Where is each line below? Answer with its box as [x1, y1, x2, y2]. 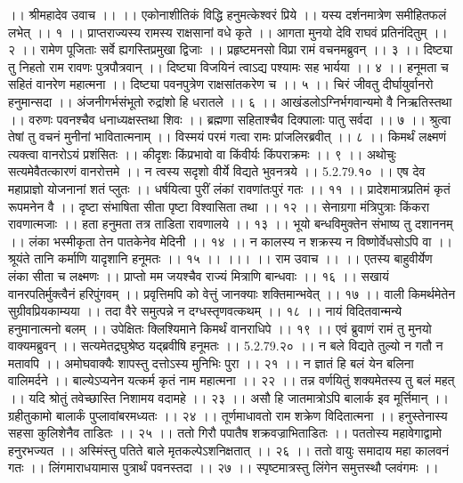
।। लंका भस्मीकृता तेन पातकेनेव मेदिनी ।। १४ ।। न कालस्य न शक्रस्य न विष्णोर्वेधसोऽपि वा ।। [8, 231, 453, 250]
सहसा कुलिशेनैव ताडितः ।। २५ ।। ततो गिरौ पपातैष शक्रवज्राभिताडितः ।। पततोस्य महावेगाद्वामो [8, 423, 442, 442]
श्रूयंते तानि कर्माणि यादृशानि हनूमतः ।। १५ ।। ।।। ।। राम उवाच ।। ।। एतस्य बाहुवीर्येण [8, 249, 433, 268]
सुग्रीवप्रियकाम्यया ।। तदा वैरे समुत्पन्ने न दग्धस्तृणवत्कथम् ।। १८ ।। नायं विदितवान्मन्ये [8, 302, 402, 320]
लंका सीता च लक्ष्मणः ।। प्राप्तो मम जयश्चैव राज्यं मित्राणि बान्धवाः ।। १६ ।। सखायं [8, 266, 389, 285]
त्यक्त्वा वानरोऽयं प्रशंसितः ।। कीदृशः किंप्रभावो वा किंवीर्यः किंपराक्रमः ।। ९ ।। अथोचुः [8, 144, 396, 163]
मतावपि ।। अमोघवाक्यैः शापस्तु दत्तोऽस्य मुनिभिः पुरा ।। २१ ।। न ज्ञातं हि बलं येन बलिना [8, 353, 414, 372]
